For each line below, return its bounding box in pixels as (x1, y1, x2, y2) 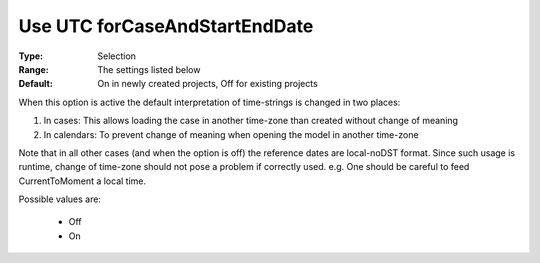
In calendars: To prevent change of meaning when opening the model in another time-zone (43, 128, 419, 140)
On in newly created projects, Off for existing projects (97, 78, 319, 90)
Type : (18, 50, 44, 62)
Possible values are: (18, 193, 102, 205)
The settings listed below (97, 63, 201, 75)
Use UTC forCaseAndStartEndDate (18, 15, 314, 37)
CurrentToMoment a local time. (18, 175, 147, 187)
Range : (18, 63, 49, 75)
